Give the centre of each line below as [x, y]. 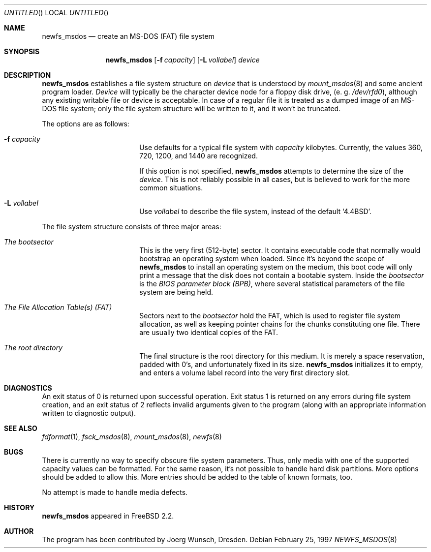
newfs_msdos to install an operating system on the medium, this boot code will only [276, 267]
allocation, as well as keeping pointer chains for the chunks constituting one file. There [280, 324]
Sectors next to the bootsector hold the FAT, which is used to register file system [270, 316]
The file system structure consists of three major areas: [132, 227]
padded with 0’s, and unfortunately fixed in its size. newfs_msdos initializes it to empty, [281, 364]
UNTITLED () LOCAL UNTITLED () [56, 13]
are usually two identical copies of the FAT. [209, 332]
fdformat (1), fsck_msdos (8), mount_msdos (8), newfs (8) [132, 437]
